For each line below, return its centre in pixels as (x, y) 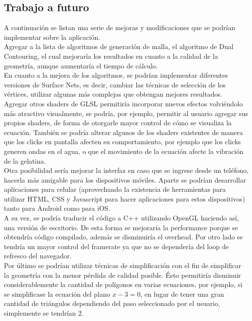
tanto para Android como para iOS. (57, 208)
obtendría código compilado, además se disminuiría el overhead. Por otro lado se (124, 237)
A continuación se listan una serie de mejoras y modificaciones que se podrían (120, 27)
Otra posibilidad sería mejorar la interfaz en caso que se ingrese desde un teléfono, (126, 170)
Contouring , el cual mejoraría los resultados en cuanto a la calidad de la (111, 56)
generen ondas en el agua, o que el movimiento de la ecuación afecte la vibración (124, 151)
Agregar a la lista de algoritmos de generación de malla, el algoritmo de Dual (119, 46)
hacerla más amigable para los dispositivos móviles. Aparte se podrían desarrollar (125, 179)
